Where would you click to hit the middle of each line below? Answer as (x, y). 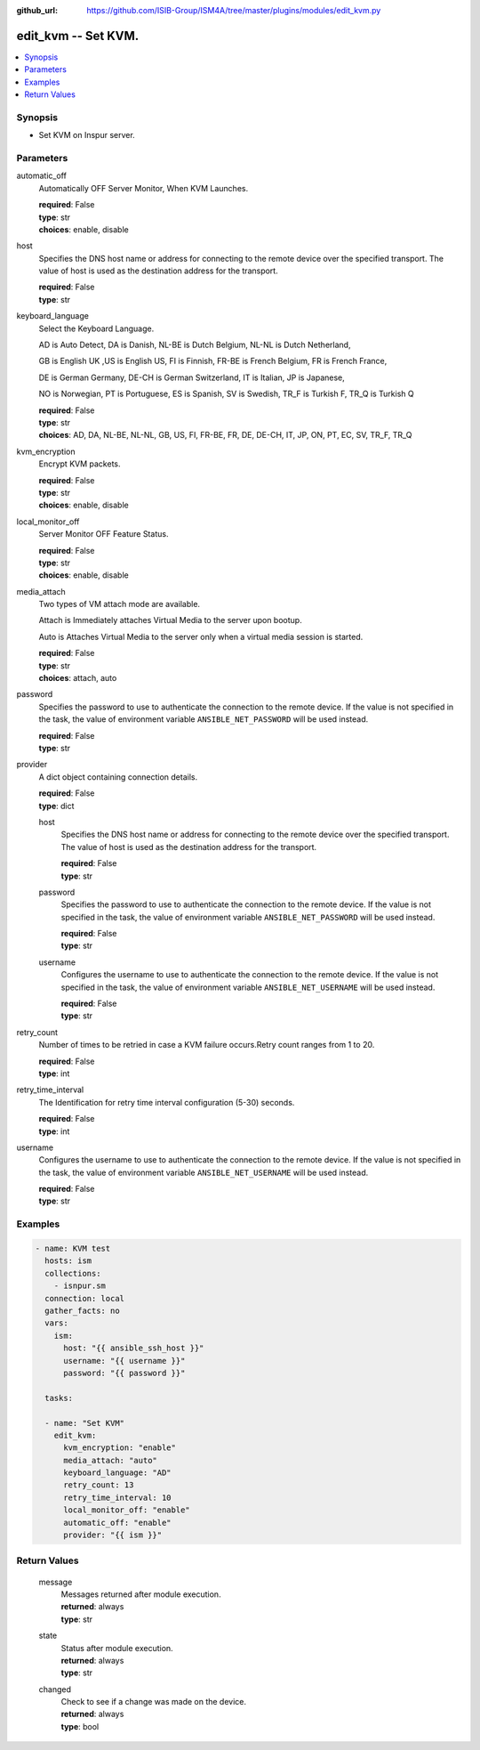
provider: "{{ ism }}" (113, 1535)
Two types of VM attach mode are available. (119, 604)
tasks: (59, 1398)
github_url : (37, 10)
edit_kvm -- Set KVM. (78, 36)
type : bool (80, 1726)
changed (55, 1689)
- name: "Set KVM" (84, 1423)
